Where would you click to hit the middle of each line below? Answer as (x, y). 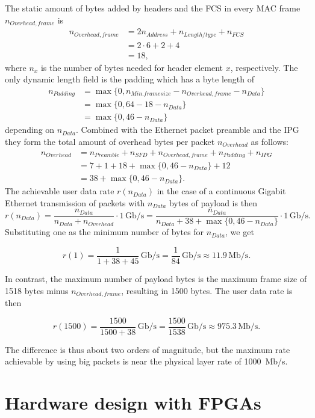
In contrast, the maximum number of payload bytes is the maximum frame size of (156, 278)
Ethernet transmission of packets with (75, 202)
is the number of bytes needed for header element (132, 67)
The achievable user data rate (60, 191)
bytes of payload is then (213, 202)
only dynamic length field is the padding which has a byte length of (129, 79)
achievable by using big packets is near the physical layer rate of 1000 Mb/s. (146, 361)
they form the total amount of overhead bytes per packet (110, 141)
